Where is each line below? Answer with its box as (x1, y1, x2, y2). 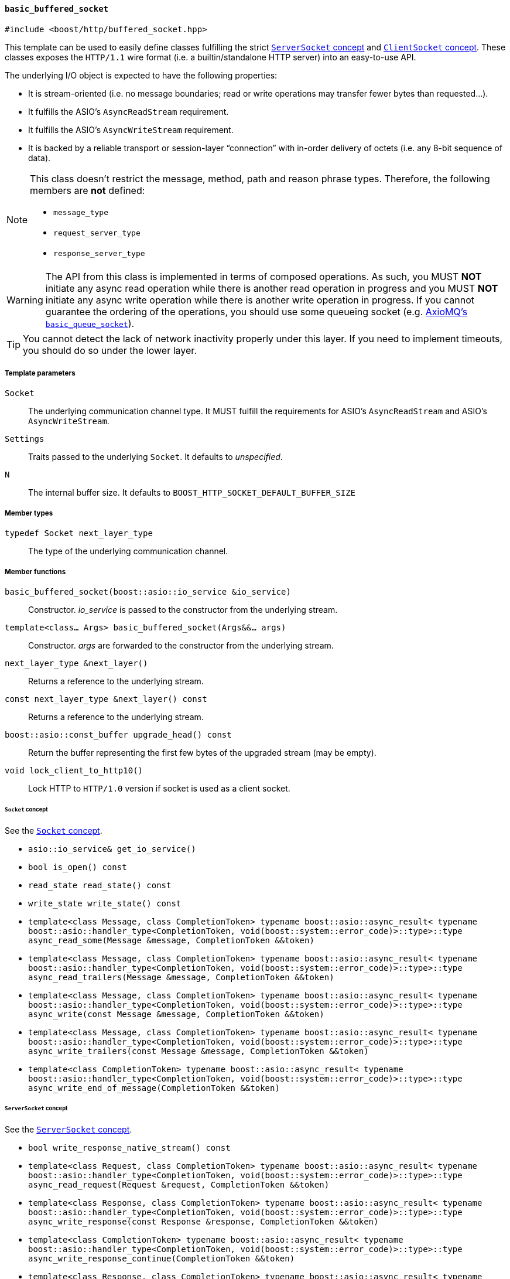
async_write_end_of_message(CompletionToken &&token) (28, 1083, 280, 1093)
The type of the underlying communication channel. (28, 546, 228, 557)
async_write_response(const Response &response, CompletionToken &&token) (28, 1217, 379, 1227)
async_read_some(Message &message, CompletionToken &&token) (28, 935, 314, 945)
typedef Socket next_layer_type (5, 528, 153, 538)
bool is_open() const (28, 862, 127, 872)
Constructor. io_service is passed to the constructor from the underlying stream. (28, 604, 338, 615)
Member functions (5, 567, 66, 576)
